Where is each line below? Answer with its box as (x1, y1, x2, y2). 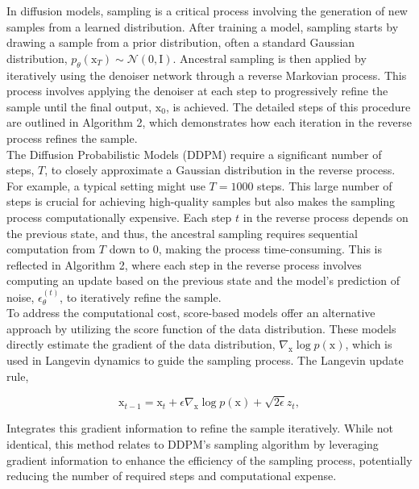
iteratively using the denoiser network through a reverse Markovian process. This (6, 66, 407, 83)
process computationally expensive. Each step (6, 208, 232, 225)
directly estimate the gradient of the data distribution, (6, 336, 276, 353)
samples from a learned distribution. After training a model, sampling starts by (6, 18, 399, 35)
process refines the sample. (6, 129, 138, 146)
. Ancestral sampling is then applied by (172, 49, 367, 66)
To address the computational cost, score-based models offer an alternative (6, 304, 375, 321)
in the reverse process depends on (243, 208, 409, 225)
